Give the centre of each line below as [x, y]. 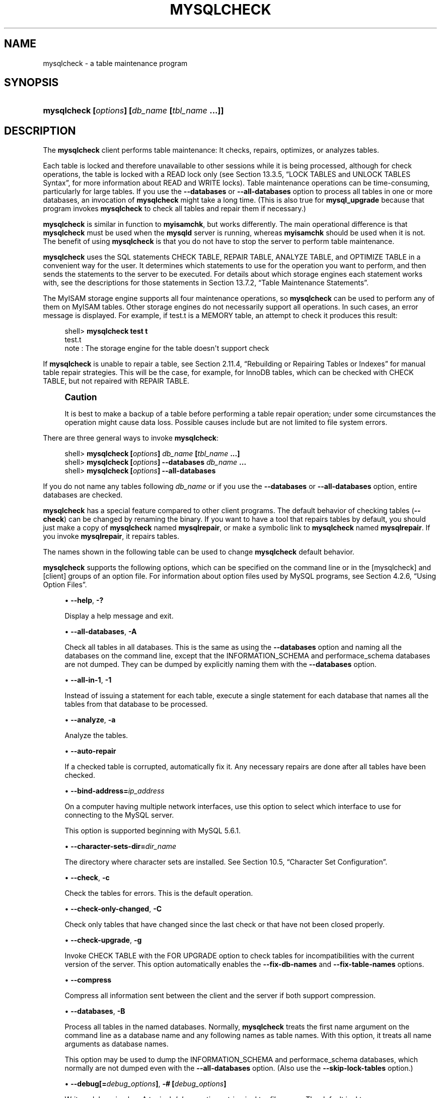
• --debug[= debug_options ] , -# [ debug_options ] [145, 1084]
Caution [81, 398]
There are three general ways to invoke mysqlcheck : [131, 438]
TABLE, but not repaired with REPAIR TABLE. [116, 381]
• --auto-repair [90, 751]
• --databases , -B [95, 1011]
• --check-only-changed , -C [113, 909]
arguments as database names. [117, 1044]
